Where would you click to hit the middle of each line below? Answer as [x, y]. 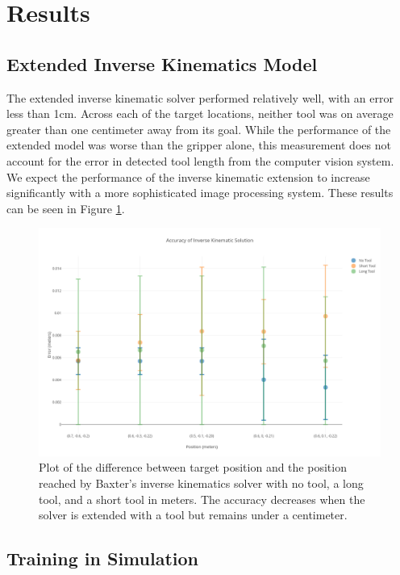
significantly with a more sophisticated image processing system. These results [200, 193]
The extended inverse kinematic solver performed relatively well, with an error [200, 97]
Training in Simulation [102, 558]
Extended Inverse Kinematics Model [162, 63]
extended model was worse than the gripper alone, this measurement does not [199, 145]
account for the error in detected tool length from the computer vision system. [200, 160]
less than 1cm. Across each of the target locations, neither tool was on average [200, 113]
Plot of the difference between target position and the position [193, 467]
